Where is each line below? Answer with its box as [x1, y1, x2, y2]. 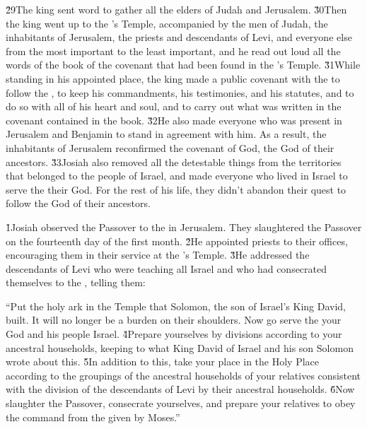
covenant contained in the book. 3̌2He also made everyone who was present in [6, 112, 342, 127]
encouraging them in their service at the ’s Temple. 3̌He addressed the [6, 247, 310, 262]
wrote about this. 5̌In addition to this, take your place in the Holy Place [6, 354, 320, 369]
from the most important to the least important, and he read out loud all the [6, 43, 341, 58]
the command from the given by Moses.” [6, 409, 180, 424]
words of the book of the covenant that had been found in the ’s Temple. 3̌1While [6, 57, 361, 72]
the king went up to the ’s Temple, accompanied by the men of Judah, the [6, 16, 328, 30]
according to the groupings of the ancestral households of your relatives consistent [6, 368, 361, 382]
